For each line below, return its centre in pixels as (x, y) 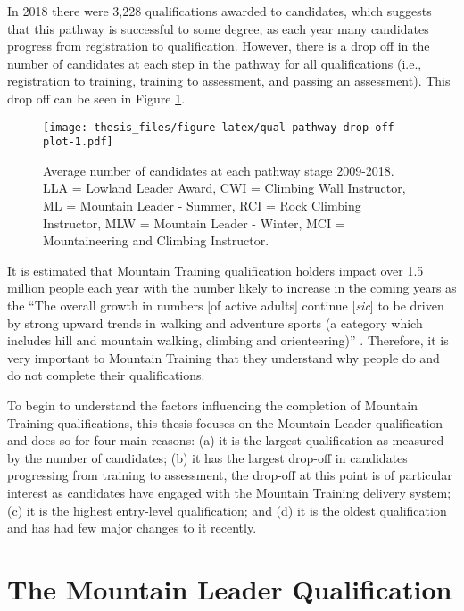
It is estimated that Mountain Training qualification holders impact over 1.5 (215, 270)
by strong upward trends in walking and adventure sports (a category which (215, 322)
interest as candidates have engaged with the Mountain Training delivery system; (229, 492)
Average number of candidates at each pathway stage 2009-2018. (219, 170)
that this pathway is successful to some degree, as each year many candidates (218, 28)
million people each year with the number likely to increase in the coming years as (232, 288)
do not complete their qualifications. (106, 375)
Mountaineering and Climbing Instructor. (156, 240)
